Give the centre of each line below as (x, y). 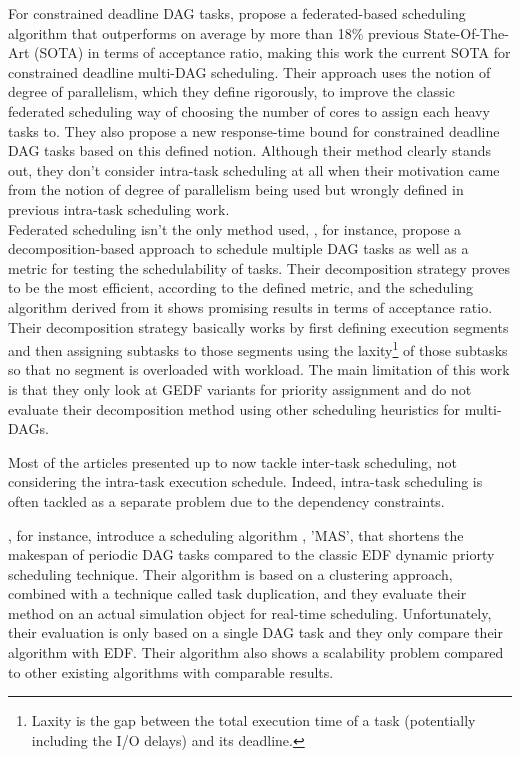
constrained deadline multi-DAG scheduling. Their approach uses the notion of (249, 71)
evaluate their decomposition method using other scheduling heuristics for (234, 408)
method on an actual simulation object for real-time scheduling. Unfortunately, (250, 612)
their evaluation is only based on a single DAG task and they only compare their (255, 632)
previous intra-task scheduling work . (119, 208)
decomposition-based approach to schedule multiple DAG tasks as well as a (238, 248)
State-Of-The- (466, 32)
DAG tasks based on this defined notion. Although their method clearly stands (250, 150)
